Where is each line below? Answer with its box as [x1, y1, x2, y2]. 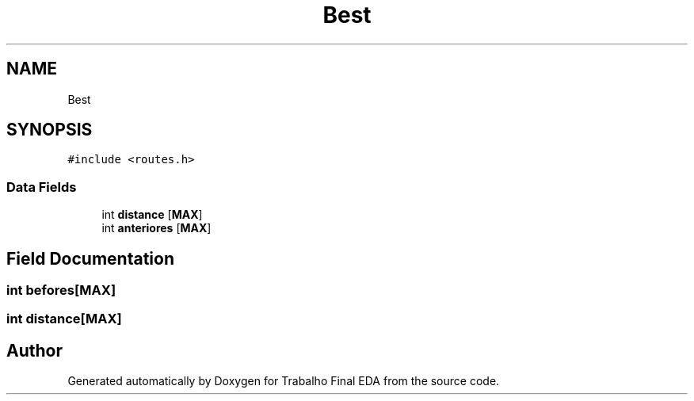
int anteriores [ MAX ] [101, 221, 212, 235]
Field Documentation [6, 248, 174, 269]
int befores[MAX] [6, 282, 116, 299]
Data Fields [6, 178, 77, 195]
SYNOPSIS [6, 120, 93, 140]
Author [6, 340, 63, 361]
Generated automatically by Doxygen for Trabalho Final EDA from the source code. [67, 374, 500, 388]
